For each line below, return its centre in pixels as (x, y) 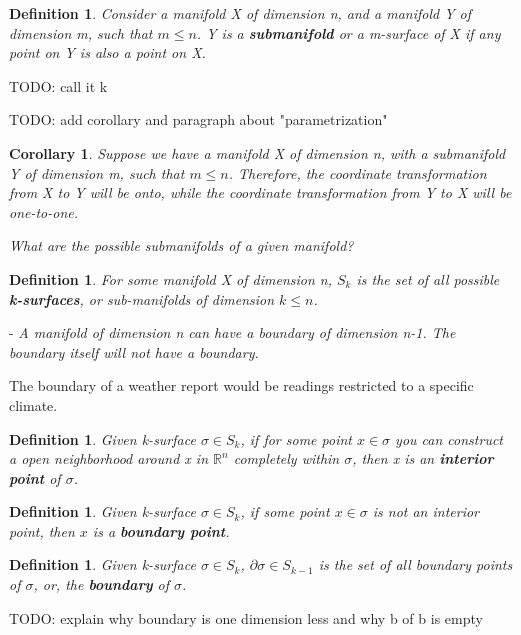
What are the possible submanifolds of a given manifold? (181, 245)
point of (35, 477)
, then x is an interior (423, 458)
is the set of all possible (428, 278)
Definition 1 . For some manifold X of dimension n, (170, 278)
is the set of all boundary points (415, 564)
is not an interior (426, 511)
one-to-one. (44, 211)
